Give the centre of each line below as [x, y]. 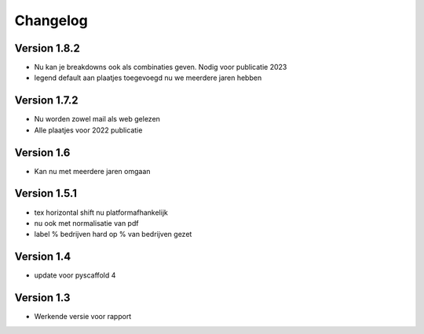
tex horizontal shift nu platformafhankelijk [101, 212]
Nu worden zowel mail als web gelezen [97, 119]
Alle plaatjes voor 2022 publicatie [88, 130]
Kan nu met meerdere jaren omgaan [92, 171]
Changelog [51, 20]
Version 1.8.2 [47, 48]
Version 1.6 [42, 152]
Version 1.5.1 [46, 193]
